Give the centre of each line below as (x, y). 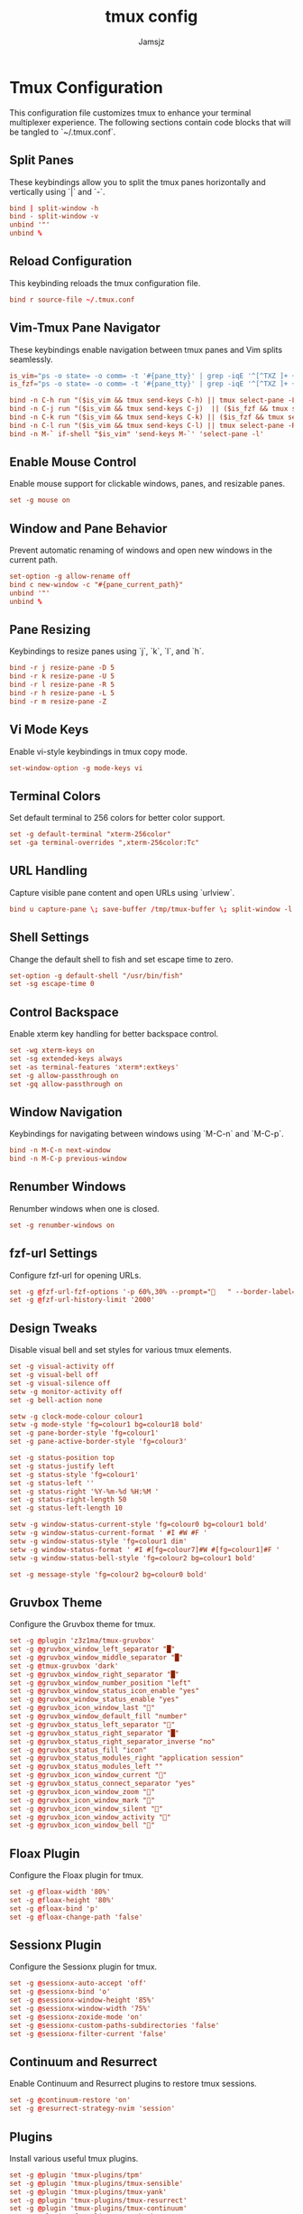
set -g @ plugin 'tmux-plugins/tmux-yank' (88, 2191)
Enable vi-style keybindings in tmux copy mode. (98, 751)
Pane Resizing (50, 630)
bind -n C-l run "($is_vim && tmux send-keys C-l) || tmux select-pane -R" (155, 425)
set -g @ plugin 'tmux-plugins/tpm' (76, 2175)
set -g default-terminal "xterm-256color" (90, 834)
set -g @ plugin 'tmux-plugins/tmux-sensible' (96, 2183)
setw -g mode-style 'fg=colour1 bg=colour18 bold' (106, 1425)
